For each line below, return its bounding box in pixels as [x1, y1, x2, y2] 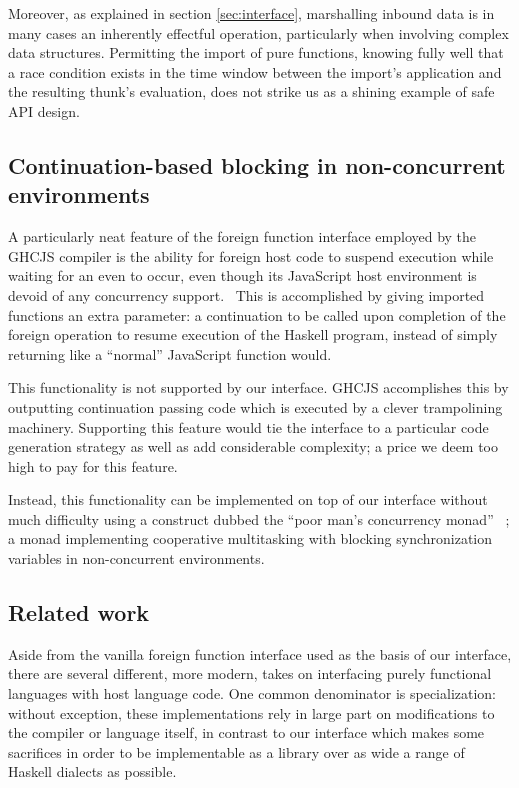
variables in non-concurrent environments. [8, 548, 265, 569]
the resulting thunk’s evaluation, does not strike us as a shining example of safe [8, 81, 495, 102]
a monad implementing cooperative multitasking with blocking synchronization [8, 528, 493, 549]
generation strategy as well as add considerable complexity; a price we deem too [8, 436, 499, 457]
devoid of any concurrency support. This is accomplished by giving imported [8, 284, 485, 305]
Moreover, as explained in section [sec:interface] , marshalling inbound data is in [8, 3, 495, 23]
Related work [8, 597, 150, 628]
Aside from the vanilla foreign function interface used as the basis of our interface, [8, 643, 512, 664]
